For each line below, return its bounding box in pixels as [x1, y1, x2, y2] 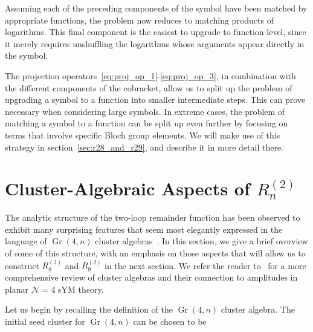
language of [5, 235, 47, 247]
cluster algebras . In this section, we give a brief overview [95, 235, 308, 247]
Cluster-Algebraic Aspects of [5, 176, 250, 201]
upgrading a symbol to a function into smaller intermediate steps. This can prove [5, 93, 306, 106]
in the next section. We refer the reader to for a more [105, 259, 306, 272]
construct [5, 259, 39, 272]
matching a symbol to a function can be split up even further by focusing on [5, 117, 288, 129]
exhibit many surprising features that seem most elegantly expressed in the [5, 223, 283, 235]
